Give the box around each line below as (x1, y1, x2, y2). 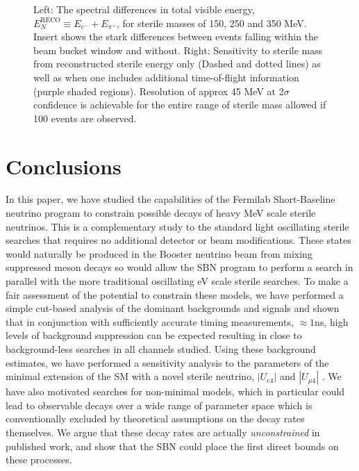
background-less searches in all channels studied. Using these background (6, 342, 316, 356)
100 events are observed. (33, 110, 137, 125)
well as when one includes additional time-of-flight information (33, 69, 299, 84)
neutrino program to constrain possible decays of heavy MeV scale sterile (6, 206, 316, 220)
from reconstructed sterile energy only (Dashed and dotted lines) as (33, 56, 321, 71)
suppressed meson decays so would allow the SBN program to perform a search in (6, 260, 353, 274)
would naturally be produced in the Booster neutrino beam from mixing (6, 246, 312, 261)
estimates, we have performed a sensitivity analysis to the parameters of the (6, 355, 329, 370)
